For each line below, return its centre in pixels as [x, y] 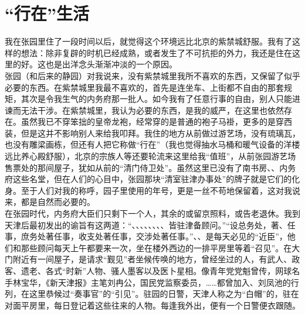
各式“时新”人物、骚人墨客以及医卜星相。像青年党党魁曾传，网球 [169, 271]
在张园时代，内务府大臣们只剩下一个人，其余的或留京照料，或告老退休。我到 [152, 213]
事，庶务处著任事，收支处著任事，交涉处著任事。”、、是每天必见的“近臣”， [146, 236]
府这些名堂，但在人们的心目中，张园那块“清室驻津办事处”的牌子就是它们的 [148, 179]
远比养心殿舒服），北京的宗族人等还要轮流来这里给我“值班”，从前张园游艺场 [150, 156]
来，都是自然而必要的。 [50, 202]
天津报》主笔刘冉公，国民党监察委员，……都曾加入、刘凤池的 [174, 282]
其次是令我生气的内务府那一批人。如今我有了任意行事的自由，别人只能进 [160, 99]
